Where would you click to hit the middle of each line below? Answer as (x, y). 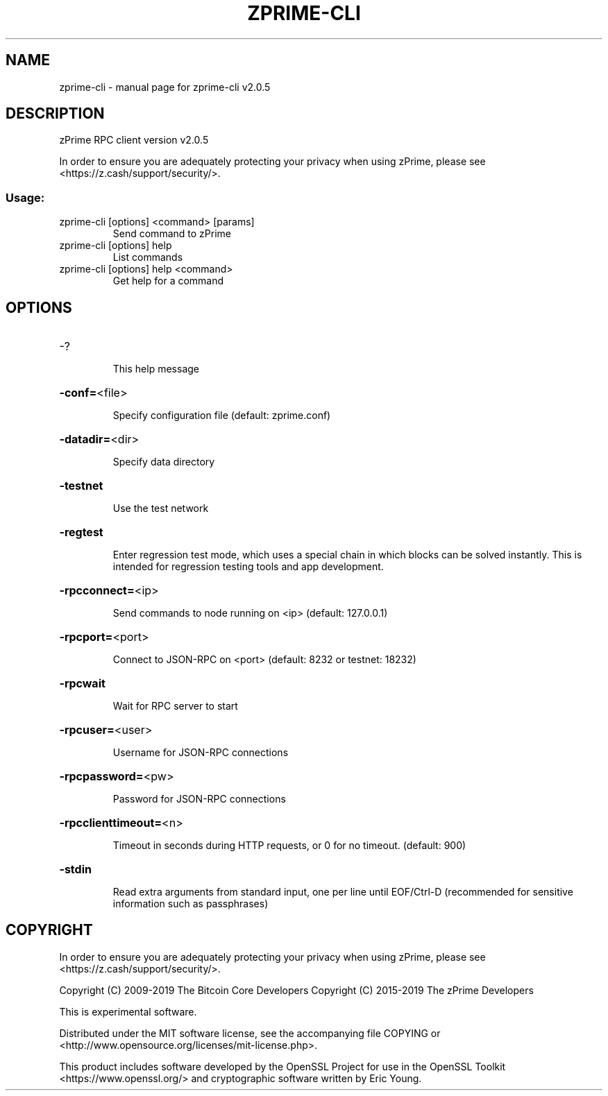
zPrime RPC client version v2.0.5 (134, 140)
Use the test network (161, 508)
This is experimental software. (128, 1011)
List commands (148, 257)
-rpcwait (82, 684)
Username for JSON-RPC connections (201, 753)
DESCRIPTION (55, 114)
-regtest (81, 532)
